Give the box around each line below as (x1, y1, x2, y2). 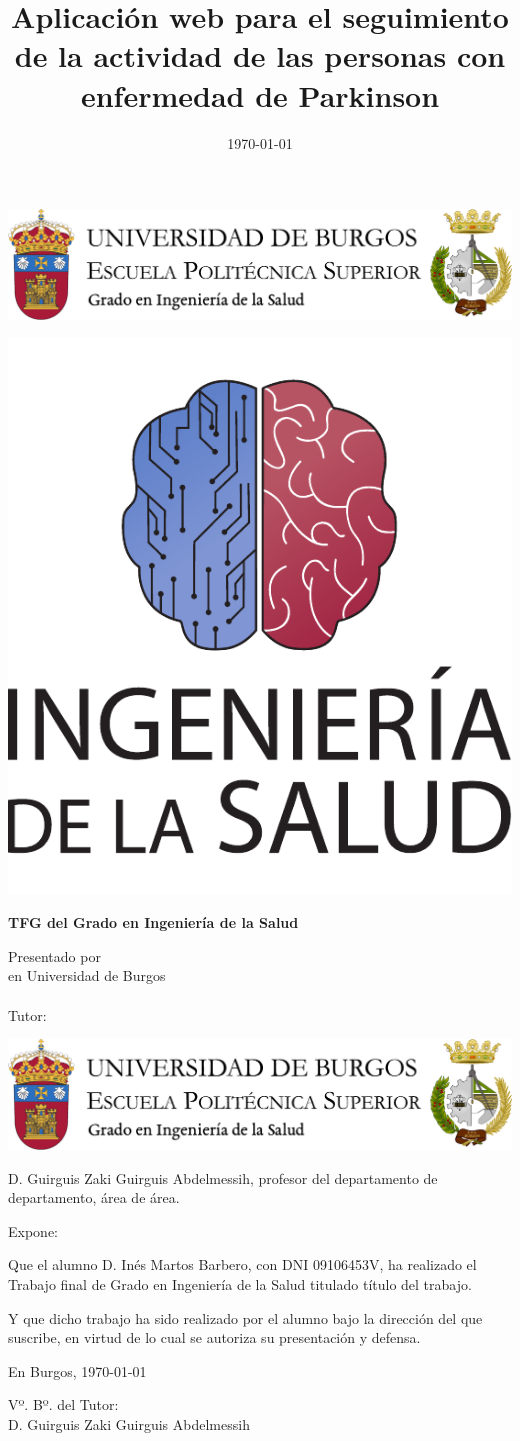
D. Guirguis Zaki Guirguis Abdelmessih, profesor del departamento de (8, 1167, 438, 1188)
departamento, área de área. (8, 1187, 180, 1208)
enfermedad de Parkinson (80, 74, 440, 115)
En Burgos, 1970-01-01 (8, 1360, 147, 1381)
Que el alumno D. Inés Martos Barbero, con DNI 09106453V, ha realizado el (8, 1254, 477, 1275)
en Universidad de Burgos (8, 965, 166, 986)
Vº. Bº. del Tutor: (8, 1394, 119, 1415)
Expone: (8, 1220, 58, 1241)
